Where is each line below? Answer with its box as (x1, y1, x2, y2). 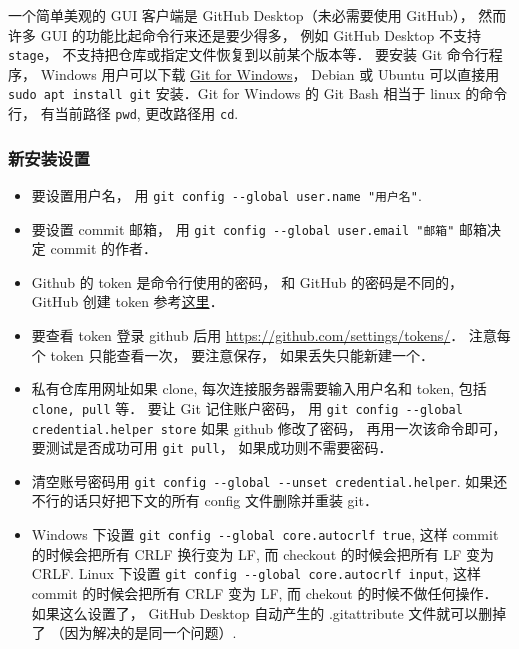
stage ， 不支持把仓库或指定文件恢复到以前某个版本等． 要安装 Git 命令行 (8, 44, 489, 65)
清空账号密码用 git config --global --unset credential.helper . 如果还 (31, 470, 508, 491)
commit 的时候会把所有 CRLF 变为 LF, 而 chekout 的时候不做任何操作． (31, 582, 498, 603)
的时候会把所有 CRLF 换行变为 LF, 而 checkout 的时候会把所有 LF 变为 (31, 543, 494, 564)
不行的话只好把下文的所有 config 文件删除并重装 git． (31, 490, 378, 511)
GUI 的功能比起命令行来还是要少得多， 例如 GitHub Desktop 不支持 (40, 24, 481, 45)
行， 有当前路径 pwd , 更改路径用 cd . (8, 103, 239, 124)
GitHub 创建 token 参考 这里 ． (31, 291, 224, 312)
